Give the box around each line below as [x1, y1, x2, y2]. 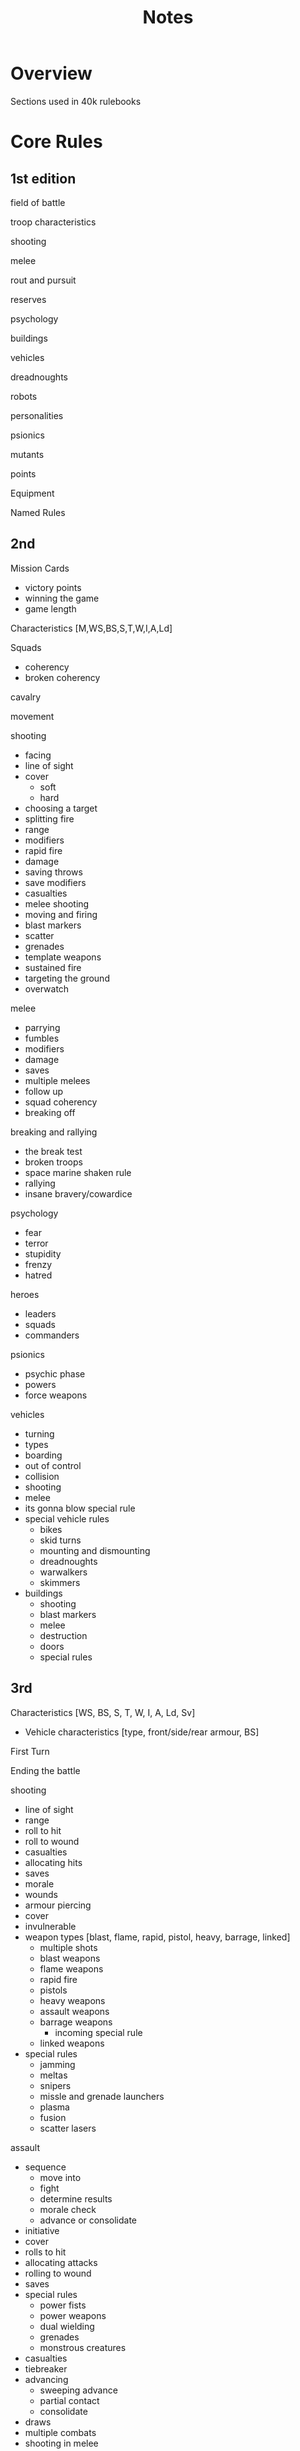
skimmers [39, 1576, 81, 1588]
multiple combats [24, 2426, 97, 2438]
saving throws [24, 866, 83, 878]
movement [10, 710, 55, 722]
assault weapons [39, 2005, 110, 2017]
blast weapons [39, 1952, 101, 1964]
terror [24, 1237, 49, 1249]
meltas [39, 2069, 68, 2081]
